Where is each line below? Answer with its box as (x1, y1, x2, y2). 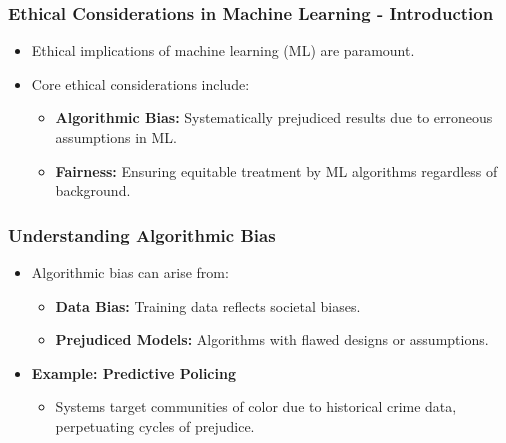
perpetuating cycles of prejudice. (55, 415, 255, 436)
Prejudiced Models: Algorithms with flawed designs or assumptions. (55, 329, 489, 350)
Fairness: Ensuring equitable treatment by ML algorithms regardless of (55, 160, 498, 181)
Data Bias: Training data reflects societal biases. (55, 295, 361, 316)
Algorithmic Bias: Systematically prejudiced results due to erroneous (55, 107, 493, 128)
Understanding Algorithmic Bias (8, 222, 276, 247)
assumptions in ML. (55, 127, 177, 147)
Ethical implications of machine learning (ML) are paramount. (31, 40, 415, 61)
